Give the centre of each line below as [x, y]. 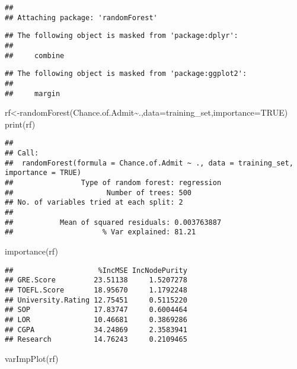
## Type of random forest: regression [113, 183]
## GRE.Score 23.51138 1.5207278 [96, 280]
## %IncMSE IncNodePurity [96, 270]
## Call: [22, 153]
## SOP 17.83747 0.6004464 [96, 310]
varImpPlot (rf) [32, 358]
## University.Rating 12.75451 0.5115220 [96, 300]
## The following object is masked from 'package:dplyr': [122, 36]
